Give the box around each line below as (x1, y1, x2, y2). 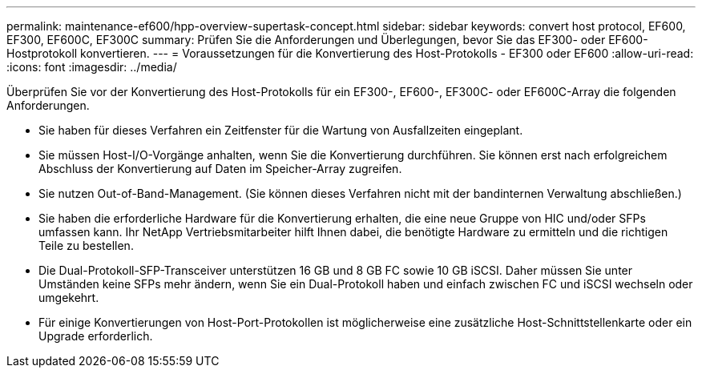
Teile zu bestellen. (38, 239, 134, 252)
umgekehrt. (38, 291, 99, 304)
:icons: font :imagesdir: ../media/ (6, 60, 177, 74)
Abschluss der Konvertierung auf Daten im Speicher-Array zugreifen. (38, 162, 402, 175)
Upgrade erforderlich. (38, 329, 153, 343)
